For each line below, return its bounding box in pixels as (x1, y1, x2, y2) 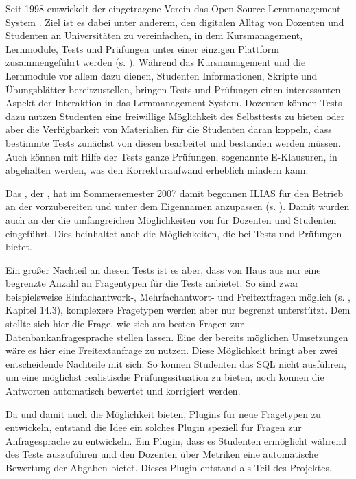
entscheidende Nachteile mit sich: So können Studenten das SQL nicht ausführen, (5, 356, 346, 371)
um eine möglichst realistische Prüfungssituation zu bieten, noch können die (5, 370, 324, 384)
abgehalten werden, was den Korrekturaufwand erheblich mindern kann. (5, 163, 309, 177)
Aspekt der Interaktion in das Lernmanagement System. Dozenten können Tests (5, 95, 342, 110)
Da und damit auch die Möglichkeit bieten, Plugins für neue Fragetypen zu (5, 406, 321, 421)
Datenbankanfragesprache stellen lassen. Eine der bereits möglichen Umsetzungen (5, 329, 348, 344)
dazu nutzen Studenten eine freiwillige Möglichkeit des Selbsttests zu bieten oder (5, 108, 345, 123)
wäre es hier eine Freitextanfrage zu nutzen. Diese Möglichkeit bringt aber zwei (5, 343, 338, 358)
